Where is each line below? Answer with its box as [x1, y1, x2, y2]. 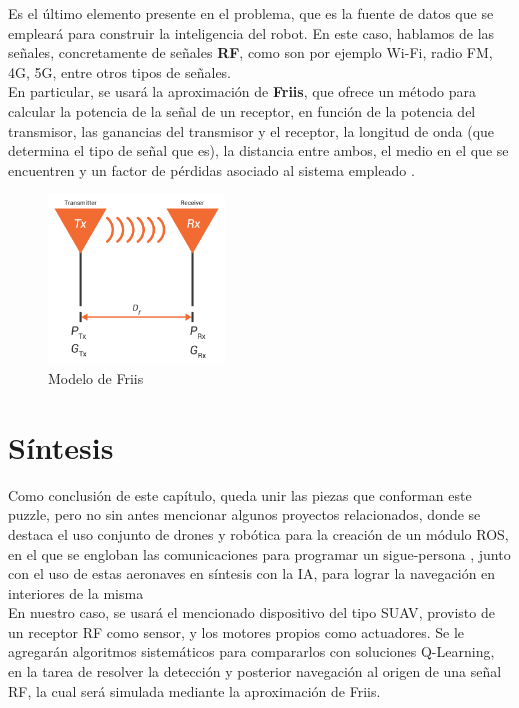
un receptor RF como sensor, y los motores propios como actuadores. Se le [8, 621, 465, 642]
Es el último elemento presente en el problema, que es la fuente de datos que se [8, 3, 494, 23]
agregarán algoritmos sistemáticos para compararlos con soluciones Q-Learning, [8, 641, 495, 662]
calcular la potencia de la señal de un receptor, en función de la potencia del [8, 100, 476, 121]
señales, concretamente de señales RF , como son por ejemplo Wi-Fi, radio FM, [8, 42, 493, 63]
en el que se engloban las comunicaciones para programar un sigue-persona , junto [8, 543, 511, 564]
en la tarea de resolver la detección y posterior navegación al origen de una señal [8, 661, 502, 682]
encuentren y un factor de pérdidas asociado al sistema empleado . [8, 159, 415, 180]
